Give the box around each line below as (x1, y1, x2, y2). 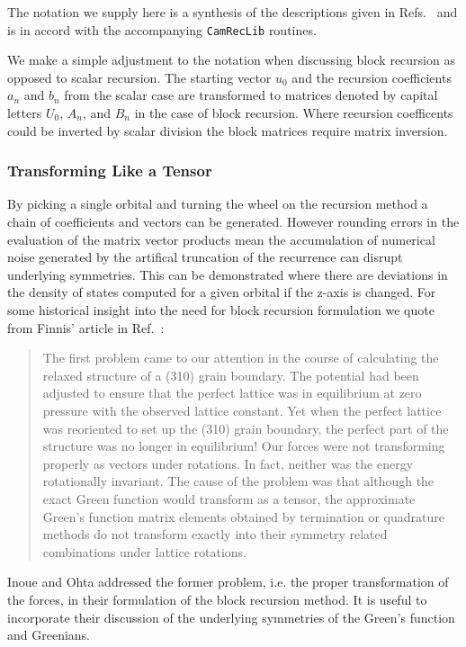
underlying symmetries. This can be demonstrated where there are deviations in (7, 265, 448, 283)
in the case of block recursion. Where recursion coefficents (134, 103, 453, 122)
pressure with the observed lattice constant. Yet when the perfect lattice (42, 400, 442, 419)
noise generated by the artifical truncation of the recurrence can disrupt (7, 247, 403, 266)
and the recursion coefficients (291, 67, 452, 86)
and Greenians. (7, 625, 91, 644)
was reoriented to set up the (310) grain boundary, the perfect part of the (42, 418, 449, 437)
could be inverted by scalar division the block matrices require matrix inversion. (7, 121, 448, 139)
